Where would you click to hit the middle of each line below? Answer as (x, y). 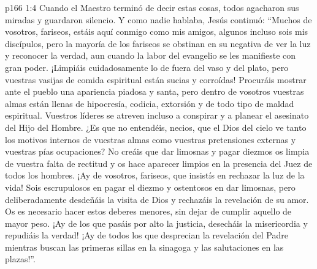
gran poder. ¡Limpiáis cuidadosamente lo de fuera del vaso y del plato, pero (147, 67)
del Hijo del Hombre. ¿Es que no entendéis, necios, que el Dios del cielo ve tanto (156, 127)
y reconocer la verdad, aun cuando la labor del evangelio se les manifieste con (151, 55)
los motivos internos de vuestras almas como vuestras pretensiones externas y (151, 139)
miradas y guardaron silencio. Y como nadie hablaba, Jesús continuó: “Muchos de (158, 19)
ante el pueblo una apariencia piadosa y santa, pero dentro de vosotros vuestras (155, 91)
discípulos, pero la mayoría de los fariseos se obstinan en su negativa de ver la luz (158, 43)
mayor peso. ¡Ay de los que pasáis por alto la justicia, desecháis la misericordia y (156, 223)
